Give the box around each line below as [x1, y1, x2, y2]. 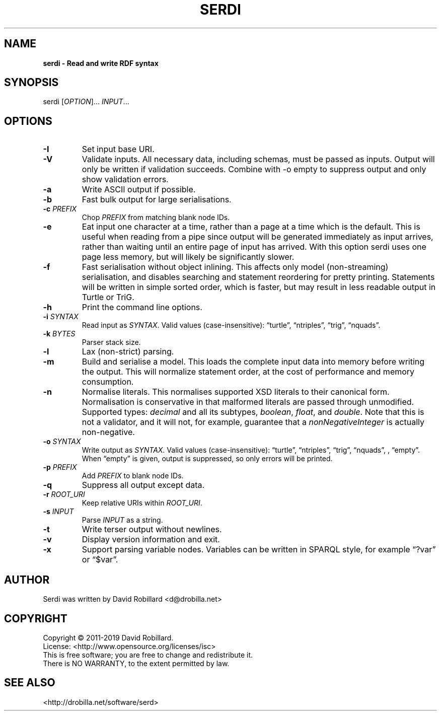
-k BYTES [43, 329, 76, 338]
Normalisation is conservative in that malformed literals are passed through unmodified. [82, 397, 414, 407]
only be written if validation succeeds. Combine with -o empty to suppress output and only [82, 164, 426, 175]
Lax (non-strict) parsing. [82, 346, 174, 357]
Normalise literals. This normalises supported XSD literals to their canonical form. [82, 387, 390, 397]
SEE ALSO [4, 676, 55, 689]
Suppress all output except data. [82, 480, 205, 490]
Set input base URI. [82, 144, 155, 155]
